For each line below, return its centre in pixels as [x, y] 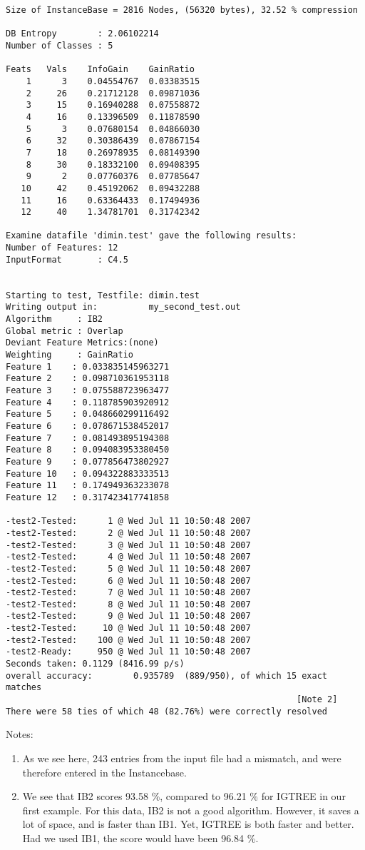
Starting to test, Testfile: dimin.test [103, 295]
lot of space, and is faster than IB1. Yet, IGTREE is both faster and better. [188, 824]
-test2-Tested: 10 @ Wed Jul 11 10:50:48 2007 [128, 628]
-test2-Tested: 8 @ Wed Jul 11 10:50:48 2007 [128, 604]
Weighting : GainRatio [70, 355]
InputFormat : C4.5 [67, 259]
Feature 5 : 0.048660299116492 [88, 414]
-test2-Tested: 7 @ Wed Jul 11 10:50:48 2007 [128, 593]
